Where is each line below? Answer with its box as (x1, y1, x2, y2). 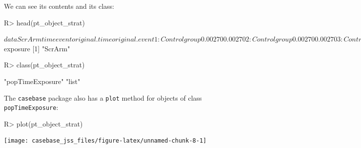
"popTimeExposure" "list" (4, 76, 80, 86)
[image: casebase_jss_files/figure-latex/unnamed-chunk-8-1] (4, 137, 207, 145)
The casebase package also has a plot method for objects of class (4, 92, 202, 103)
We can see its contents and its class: (4, 1, 114, 11)
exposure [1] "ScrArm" (4, 43, 70, 53)
